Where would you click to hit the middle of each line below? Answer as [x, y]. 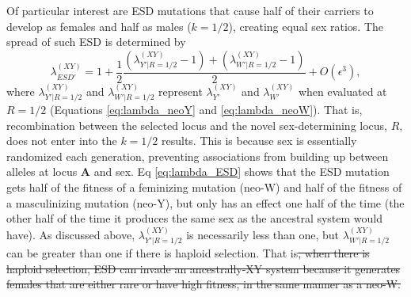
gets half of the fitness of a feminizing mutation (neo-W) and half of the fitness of [204, 187]
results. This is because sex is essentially [259, 141]
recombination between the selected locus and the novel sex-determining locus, [197, 125]
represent [181, 91]
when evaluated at [342, 91]
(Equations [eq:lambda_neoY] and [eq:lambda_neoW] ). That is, [206, 110]
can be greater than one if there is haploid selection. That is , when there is [188, 253]
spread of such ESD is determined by [96, 42]
